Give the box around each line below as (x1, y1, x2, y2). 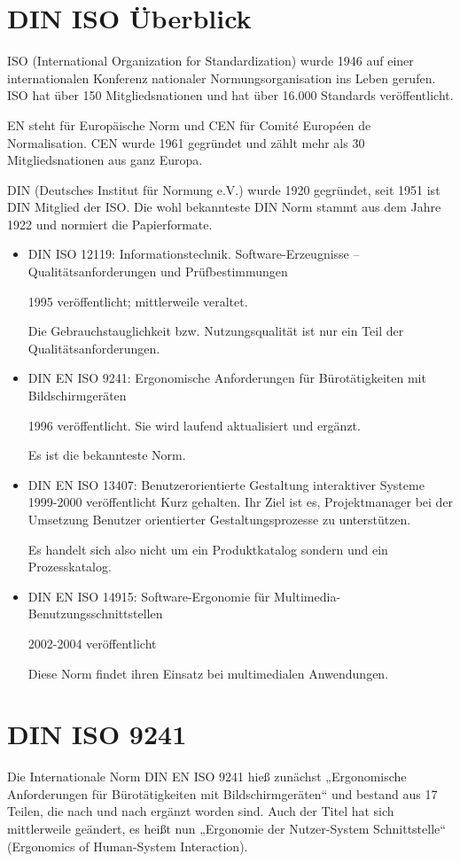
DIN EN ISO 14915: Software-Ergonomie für (27, 586, 270, 605)
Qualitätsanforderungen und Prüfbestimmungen (27, 262, 288, 281)
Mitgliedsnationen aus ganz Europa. (7, 151, 203, 169)
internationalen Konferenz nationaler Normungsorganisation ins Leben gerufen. (7, 68, 436, 87)
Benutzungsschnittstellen (27, 604, 163, 623)
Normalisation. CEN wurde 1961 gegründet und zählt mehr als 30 (7, 133, 365, 151)
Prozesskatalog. (27, 557, 112, 576)
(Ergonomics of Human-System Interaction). (7, 836, 248, 855)
